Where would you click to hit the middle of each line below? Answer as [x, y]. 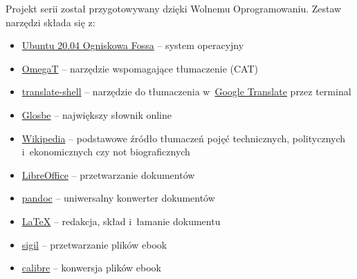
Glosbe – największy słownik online [97, 114]
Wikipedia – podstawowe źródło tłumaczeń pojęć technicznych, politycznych [184, 138]
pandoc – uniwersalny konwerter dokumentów [118, 198]
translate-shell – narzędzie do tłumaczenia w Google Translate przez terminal [186, 92]
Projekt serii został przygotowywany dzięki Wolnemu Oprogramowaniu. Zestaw [174, 8]
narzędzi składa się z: [51, 22]
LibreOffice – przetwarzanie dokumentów [108, 174]
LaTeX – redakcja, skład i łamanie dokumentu [121, 221]
